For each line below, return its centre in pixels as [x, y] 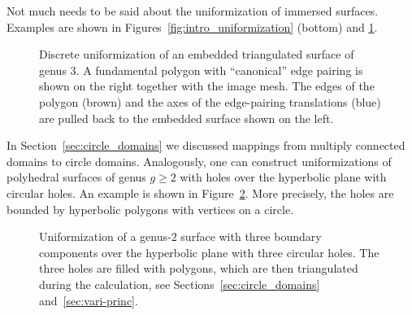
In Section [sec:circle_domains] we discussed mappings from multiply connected [206, 145]
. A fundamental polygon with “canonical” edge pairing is [219, 70]
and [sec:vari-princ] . [89, 300]
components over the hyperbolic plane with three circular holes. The [209, 252]
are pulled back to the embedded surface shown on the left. [186, 118]
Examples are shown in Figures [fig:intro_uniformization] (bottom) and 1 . [192, 26]
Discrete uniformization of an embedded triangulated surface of [197, 54]
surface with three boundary [251, 236]
